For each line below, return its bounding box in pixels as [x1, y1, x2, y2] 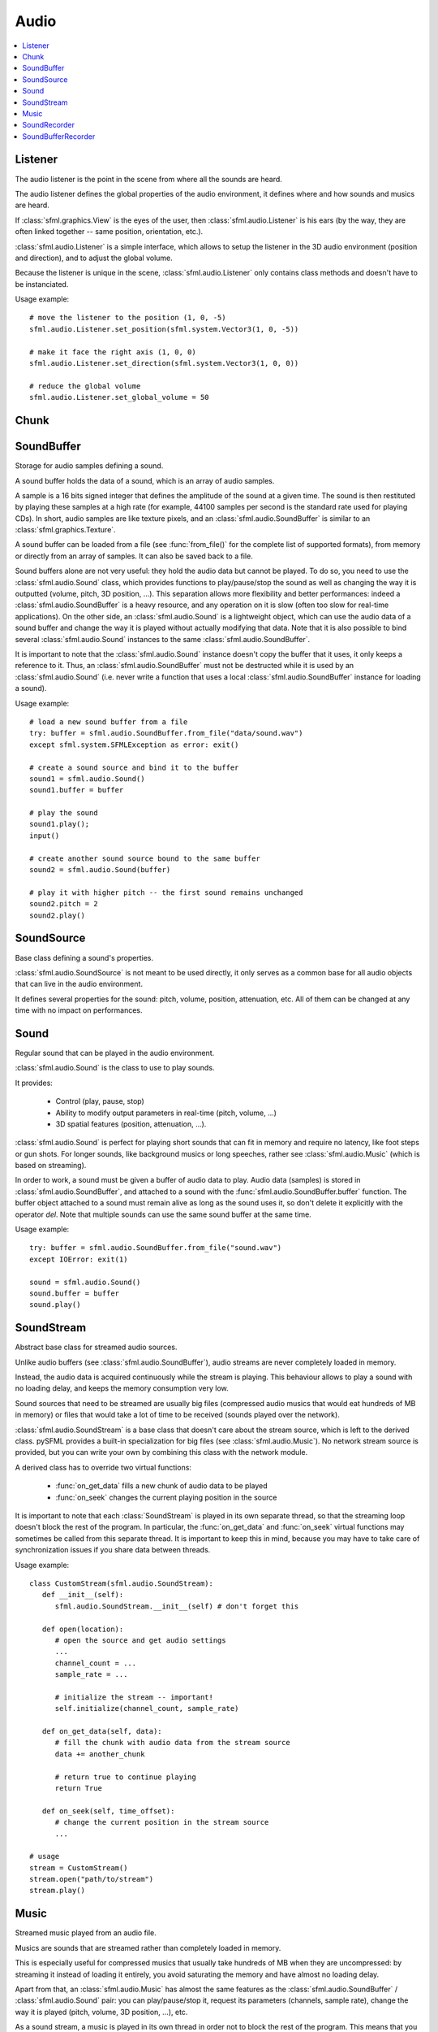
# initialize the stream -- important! [54, 1692, 214, 1702]
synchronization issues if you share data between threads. [15, 1545, 211, 1555]
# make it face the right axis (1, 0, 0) [29, 347, 196, 357]
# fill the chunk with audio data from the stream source [54, 1738, 291, 1748]
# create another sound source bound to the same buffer [29, 853, 261, 863]
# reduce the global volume [29, 381, 141, 390]
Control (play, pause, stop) [55, 1096, 145, 1106]
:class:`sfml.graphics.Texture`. [15, 525, 117, 535]
